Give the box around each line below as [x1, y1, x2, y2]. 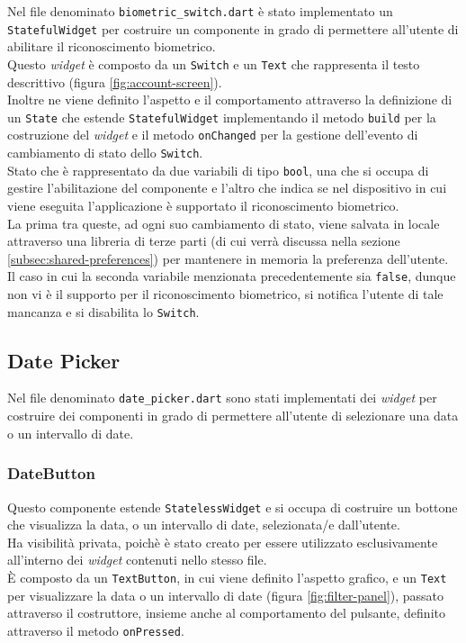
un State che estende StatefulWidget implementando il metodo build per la [7, 107, 436, 126]
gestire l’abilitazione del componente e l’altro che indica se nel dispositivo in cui [7, 178, 447, 197]
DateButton [7, 462, 95, 485]
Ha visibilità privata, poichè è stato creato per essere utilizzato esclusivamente [7, 532, 438, 551]
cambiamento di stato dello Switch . [7, 143, 203, 162]
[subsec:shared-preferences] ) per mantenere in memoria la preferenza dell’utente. [7, 249, 449, 267]
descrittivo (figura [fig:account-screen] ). [7, 72, 222, 91]
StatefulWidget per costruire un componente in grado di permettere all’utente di [7, 19, 459, 38]
